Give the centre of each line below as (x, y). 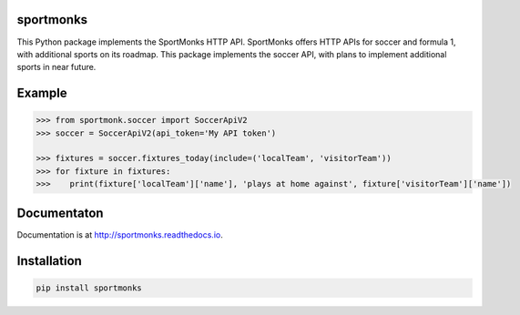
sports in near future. (56, 67)
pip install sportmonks (89, 288)
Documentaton (60, 213)
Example (42, 93)
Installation (49, 261)
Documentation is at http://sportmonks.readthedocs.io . (120, 234)
